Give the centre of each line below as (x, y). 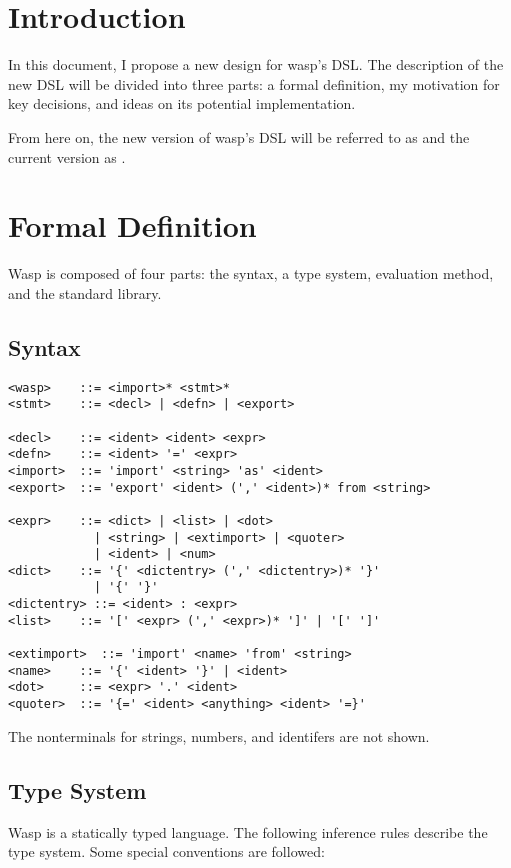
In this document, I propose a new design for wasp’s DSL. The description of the (256, 64)
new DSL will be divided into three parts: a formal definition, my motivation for (254, 83)
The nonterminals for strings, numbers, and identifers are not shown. (219, 735)
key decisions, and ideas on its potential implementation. (182, 103)
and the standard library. (85, 292)
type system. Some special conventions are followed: (166, 851)
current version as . (67, 156)
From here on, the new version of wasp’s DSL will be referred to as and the (239, 136)
